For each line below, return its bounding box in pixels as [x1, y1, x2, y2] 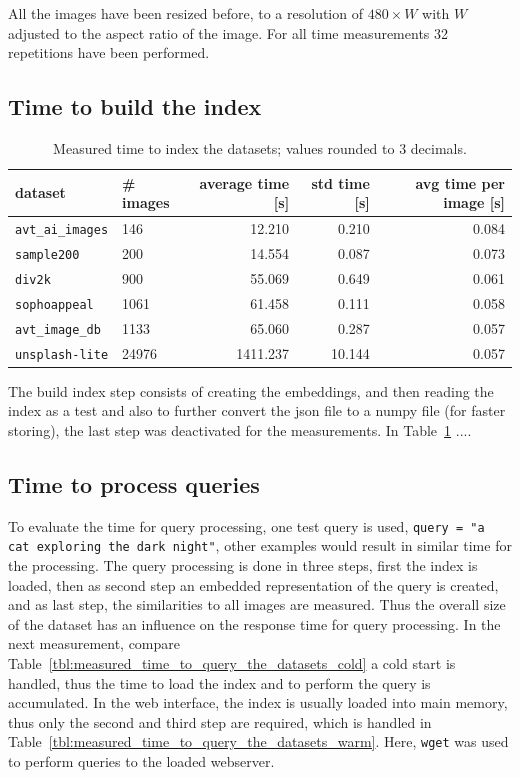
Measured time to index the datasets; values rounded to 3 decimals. [53, 137, 467, 158]
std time [311, 172, 370, 193]
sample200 [15, 247, 80, 262]
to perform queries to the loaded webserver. [8, 751, 275, 771]
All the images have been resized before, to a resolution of [8, 3, 363, 23]
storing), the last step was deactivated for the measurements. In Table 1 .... [8, 419, 472, 440]
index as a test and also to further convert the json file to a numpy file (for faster [8, 400, 506, 421]
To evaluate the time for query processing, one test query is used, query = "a [8, 515, 485, 536]
